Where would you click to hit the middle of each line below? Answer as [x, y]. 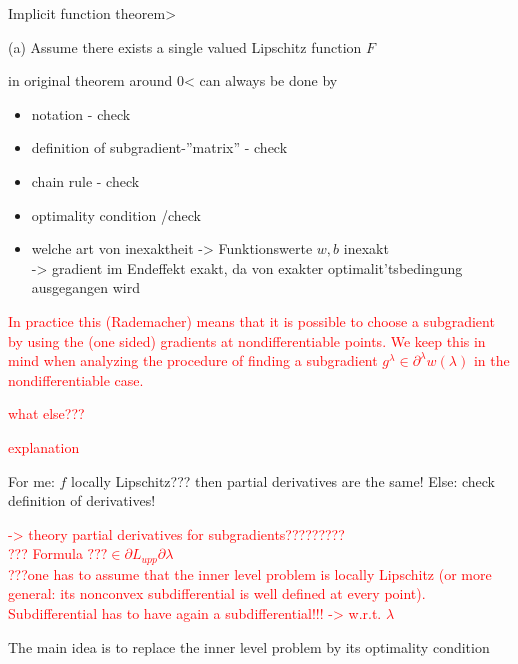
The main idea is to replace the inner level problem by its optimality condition [249, 646]
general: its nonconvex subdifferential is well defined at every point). [217, 593]
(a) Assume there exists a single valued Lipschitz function [185, 46]
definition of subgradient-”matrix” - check [159, 147]
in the [491, 360]
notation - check [81, 113]
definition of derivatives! [82, 500]
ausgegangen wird [86, 287]
